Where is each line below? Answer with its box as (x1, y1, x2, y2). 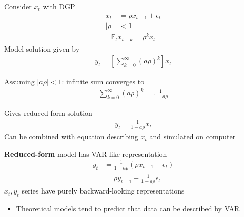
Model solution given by (4, 43, 80, 54)
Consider (4, 1, 32, 11)
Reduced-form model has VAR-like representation (4, 148, 167, 159)
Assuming (4, 76, 35, 87)
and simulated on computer (149, 131, 236, 142)
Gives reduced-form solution (4, 108, 92, 118)
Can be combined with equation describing (4, 131, 138, 142)
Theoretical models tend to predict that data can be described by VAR (16, 203, 240, 213)
